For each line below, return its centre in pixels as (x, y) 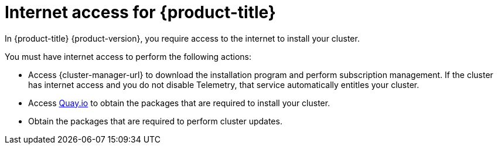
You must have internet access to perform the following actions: (128, 56)
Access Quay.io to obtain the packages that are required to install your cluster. (179, 103)
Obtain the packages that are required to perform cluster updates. (155, 121)
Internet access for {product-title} (140, 12)
